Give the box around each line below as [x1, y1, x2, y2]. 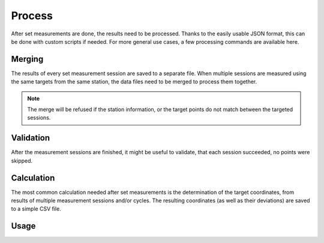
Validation [11, 133, 50, 143]
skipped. [11, 157, 33, 164]
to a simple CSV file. [11, 205, 61, 212]
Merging [11, 54, 44, 64]
